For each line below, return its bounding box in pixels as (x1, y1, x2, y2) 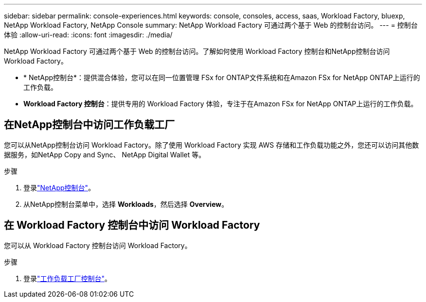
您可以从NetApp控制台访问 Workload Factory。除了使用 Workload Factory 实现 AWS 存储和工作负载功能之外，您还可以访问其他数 (4, 140, 419, 149)
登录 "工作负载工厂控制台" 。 (23, 274, 112, 283)
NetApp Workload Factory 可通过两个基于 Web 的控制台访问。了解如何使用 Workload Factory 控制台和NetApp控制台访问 (4, 47, 390, 55)
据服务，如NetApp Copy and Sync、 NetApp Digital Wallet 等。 (4, 150, 206, 159)
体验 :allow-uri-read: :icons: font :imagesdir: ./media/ (4, 31, 173, 39)
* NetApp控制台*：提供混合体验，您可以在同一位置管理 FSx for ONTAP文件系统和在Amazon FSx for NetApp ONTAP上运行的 (23, 73, 420, 82)
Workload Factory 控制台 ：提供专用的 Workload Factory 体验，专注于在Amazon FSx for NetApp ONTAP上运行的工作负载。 (23, 100, 418, 108)
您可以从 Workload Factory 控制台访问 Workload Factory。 (4, 241, 192, 250)
